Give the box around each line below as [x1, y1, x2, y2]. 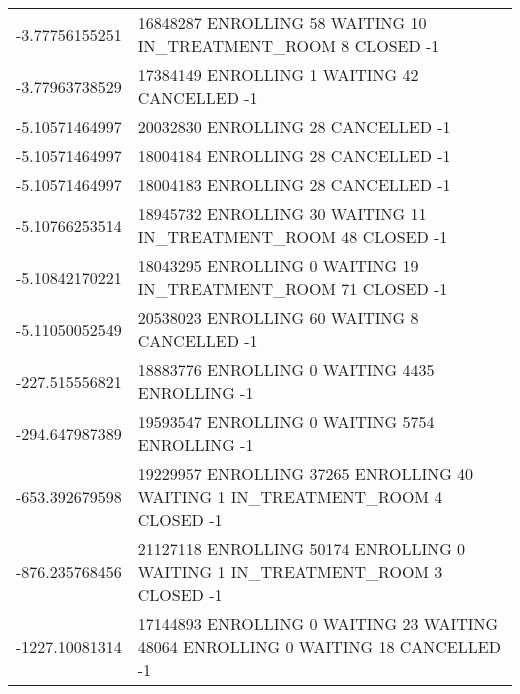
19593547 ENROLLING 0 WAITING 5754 [137, 410, 435, 433]
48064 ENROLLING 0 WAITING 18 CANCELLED [137, 635, 501, 658]
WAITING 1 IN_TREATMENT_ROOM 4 [137, 485, 443, 508]
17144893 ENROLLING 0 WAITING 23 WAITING [137, 612, 499, 635]
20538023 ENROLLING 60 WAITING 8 [137, 306, 419, 329]
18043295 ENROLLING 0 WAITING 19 [137, 254, 419, 277]
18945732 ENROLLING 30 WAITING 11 [137, 202, 427, 225]
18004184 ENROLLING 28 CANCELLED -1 [137, 144, 451, 167]
